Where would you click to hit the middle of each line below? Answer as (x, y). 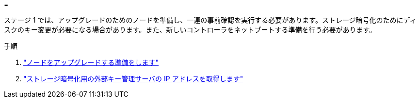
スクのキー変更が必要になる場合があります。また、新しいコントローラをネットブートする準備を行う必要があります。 (190, 30)
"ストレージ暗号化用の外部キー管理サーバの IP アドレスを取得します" (133, 79)
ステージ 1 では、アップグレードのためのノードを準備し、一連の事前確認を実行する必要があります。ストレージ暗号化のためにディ (210, 20)
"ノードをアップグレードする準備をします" (91, 62)
